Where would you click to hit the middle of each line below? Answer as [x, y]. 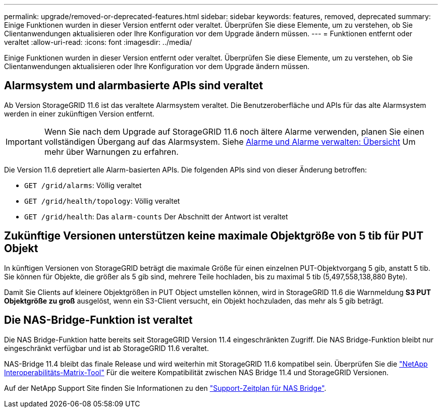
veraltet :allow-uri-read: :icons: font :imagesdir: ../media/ [98, 42]
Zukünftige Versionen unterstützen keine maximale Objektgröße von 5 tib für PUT [214, 236]
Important [24, 141]
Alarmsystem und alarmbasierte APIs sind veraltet [134, 86]
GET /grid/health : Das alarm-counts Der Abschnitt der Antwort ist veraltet [156, 216]
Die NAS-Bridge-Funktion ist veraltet [98, 320]
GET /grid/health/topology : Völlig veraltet [102, 201]
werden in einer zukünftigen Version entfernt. [79, 113]
